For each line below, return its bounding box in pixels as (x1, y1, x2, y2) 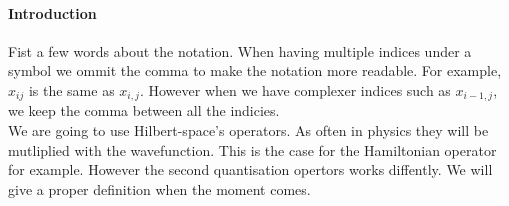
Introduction (8, 2, 97, 23)
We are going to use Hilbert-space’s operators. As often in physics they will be (8, 120, 489, 141)
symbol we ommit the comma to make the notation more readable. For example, (8, 60, 502, 81)
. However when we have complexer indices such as (139, 79, 451, 100)
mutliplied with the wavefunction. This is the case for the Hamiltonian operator (8, 139, 497, 160)
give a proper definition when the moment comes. (8, 178, 311, 199)
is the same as (28, 79, 115, 100)
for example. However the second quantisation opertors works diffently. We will (8, 159, 493, 180)
